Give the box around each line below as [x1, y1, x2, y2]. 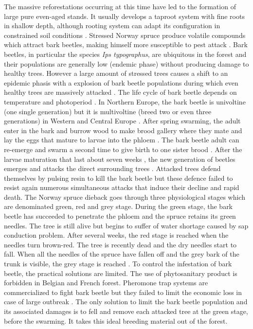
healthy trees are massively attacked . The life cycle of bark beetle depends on [4, 87, 237, 97]
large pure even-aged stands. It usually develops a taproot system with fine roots [4, 11, 245, 21]
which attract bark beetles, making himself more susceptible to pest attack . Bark [4, 39, 248, 50]
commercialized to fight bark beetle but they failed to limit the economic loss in [4, 287, 242, 297]
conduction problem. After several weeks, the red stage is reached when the [4, 230, 229, 240]
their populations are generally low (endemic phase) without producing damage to [4, 58, 249, 69]
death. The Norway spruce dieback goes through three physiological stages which [4, 191, 245, 202]
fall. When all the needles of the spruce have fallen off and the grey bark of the [4, 249, 239, 259]
